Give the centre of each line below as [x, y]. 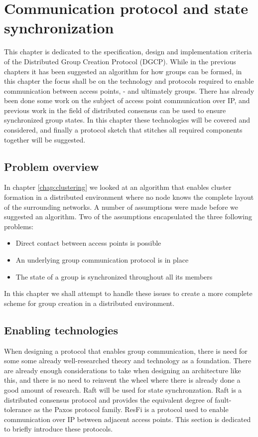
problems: [19, 226]
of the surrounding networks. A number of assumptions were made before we [121, 207]
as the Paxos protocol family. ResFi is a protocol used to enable [131, 409]
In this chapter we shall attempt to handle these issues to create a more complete [128, 293]
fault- [223, 399]
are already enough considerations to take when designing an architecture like [123, 370]
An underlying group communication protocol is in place [102, 260]
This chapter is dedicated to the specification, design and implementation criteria [128, 52]
